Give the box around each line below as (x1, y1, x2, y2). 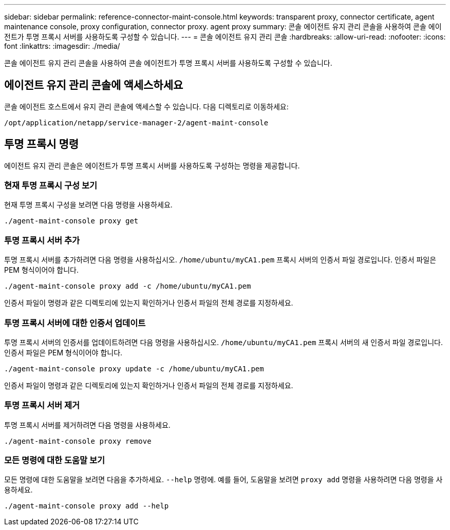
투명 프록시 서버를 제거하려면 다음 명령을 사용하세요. (4, 420, 171, 429)
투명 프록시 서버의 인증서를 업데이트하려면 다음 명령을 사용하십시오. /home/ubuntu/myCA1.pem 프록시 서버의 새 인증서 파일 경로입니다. (4, 337, 443, 347)
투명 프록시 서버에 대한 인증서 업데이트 (4, 317, 146, 328)
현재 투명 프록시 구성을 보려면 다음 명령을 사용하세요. (4, 200, 173, 210)
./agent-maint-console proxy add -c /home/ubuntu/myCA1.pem (4, 282, 251, 291)
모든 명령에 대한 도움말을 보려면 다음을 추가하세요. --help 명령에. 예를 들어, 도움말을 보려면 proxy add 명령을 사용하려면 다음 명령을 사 (4, 475, 443, 484)
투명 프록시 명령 (4, 138, 79, 151)
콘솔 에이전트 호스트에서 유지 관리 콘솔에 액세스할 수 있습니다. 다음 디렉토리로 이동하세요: (4, 102, 289, 111)
